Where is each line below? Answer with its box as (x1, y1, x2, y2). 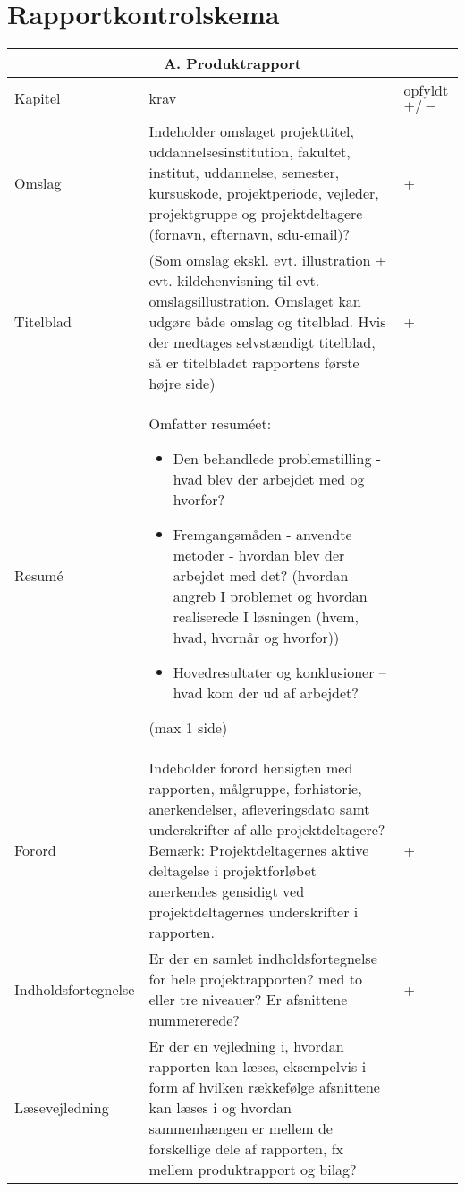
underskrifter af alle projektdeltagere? (148, 819, 385, 840)
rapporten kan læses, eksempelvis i (148, 1056, 367, 1077)
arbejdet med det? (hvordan (173, 565, 349, 587)
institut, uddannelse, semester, (148, 162, 340, 183)
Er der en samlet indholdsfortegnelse (148, 948, 377, 969)
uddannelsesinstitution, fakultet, (148, 141, 351, 163)
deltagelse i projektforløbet (148, 860, 317, 882)
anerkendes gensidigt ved (148, 881, 305, 902)
